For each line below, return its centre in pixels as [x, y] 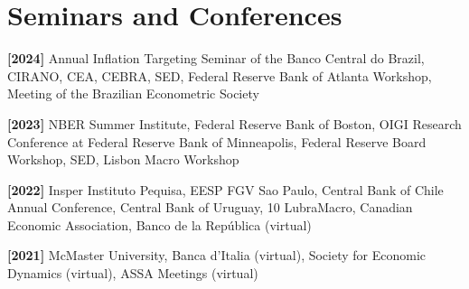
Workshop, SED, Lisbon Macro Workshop [123, 159]
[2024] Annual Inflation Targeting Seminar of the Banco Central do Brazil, [216, 58]
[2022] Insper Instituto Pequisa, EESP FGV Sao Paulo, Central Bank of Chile [225, 189]
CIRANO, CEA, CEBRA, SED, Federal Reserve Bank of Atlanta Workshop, [220, 75]
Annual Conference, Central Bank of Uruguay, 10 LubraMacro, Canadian [210, 207]
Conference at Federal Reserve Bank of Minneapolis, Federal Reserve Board [217, 141]
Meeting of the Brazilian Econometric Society [133, 93]
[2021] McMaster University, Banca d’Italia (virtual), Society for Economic [217, 255]
